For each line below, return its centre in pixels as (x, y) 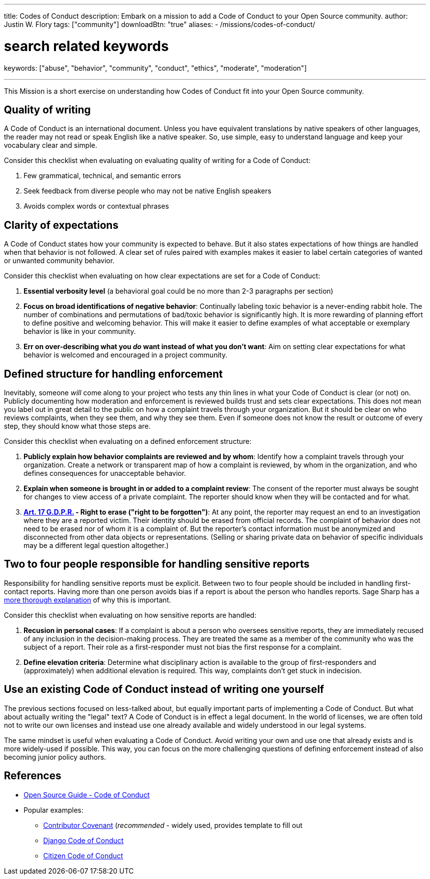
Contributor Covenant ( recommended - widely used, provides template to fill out (173, 825)
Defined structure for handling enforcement (113, 374)
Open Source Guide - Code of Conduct (87, 795)
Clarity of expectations (61, 225)
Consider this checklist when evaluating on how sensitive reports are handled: (130, 615)
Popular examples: (54, 810)
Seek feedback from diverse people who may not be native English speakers (148, 191)
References (33, 776)
